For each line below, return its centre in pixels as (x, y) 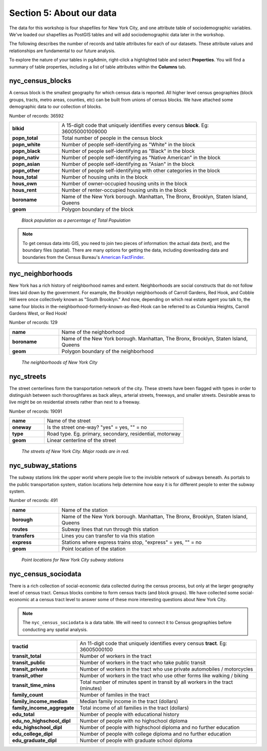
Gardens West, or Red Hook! (38, 313)
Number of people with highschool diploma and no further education (160, 727)
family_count (28, 694)
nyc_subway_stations (43, 466)
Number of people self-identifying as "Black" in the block (128, 151)
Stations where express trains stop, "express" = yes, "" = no (132, 542)
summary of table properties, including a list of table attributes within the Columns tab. (98, 66)
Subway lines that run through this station (110, 529)
